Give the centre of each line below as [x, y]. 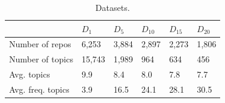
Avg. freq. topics [39, 89]
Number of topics [41, 59]
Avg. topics [30, 74]
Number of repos [40, 44]
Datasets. [112, 7]
